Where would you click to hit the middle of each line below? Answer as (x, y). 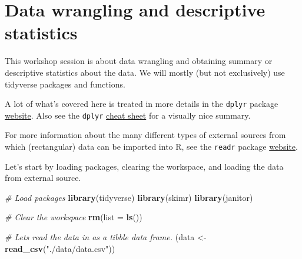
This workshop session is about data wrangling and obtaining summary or (139, 61)
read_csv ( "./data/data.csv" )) (60, 248)
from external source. (43, 178)
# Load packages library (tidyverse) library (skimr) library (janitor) (129, 197)
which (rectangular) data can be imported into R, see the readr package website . (151, 146)
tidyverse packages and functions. (65, 84)
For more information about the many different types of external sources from (145, 135)
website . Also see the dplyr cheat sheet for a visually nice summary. (128, 115)
